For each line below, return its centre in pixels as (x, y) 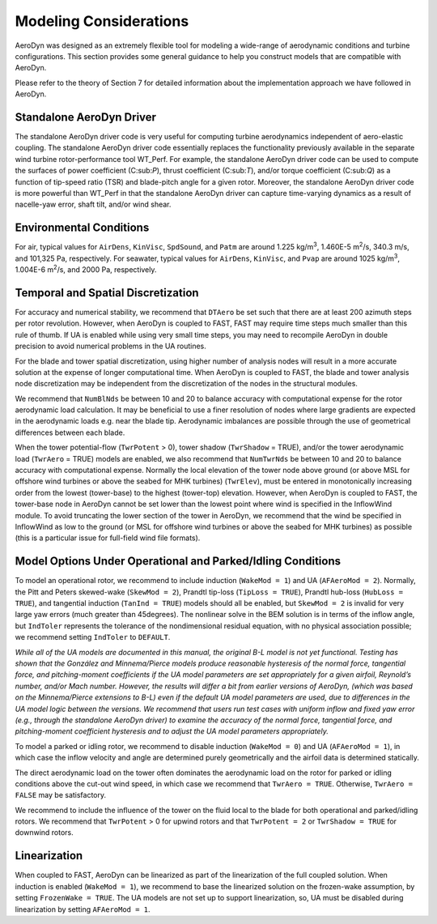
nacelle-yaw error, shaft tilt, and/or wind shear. (93, 204)
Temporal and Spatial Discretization (107, 293)
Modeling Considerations (102, 21)
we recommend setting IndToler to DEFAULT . (93, 637)
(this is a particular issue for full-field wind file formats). (108, 538)
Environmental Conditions (82, 228)
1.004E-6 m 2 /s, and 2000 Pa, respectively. (86, 269)
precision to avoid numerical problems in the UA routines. (110, 346)
